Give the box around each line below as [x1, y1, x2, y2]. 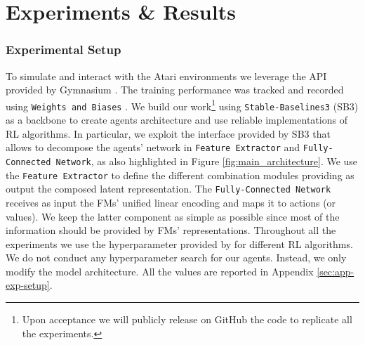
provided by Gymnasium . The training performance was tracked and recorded [6, 82, 344, 97]
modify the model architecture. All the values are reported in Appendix [6, 263, 314, 278]
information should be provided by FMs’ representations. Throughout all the [6, 223, 336, 237]
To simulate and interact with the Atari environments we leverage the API [6, 68, 327, 83]
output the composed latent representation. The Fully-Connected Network [6, 181, 331, 196]
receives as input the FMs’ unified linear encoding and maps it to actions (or [6, 195, 336, 209]
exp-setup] [6, 278, 50, 292]
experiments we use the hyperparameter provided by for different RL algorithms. [6, 236, 353, 251]
